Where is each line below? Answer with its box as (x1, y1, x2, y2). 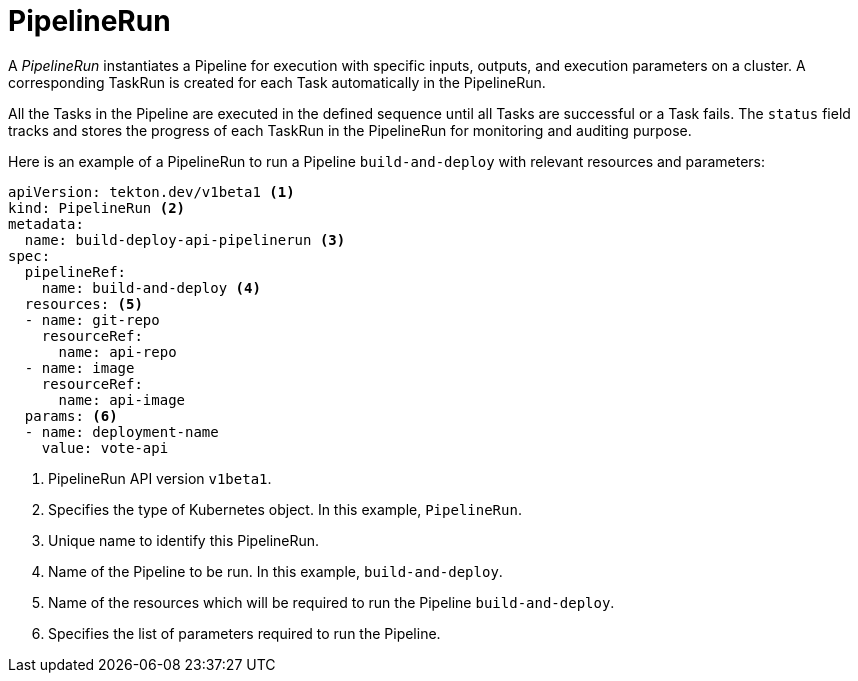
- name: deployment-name (24, 423, 219, 440)
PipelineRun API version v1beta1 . (48, 469, 272, 487)
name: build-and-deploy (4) (41, 279, 261, 296)
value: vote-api (41, 439, 169, 456)
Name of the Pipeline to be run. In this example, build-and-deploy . (48, 562, 503, 580)
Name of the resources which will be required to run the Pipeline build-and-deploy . (48, 593, 615, 611)
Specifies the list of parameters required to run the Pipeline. (48, 624, 441, 642)
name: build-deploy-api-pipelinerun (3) (24, 231, 346, 248)
